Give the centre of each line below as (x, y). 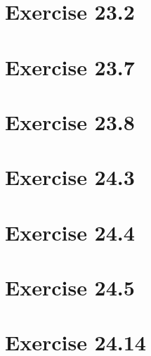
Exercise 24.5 (70, 287)
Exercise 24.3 (70, 177)
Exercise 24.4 (70, 232)
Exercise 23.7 (70, 66)
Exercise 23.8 (70, 121)
